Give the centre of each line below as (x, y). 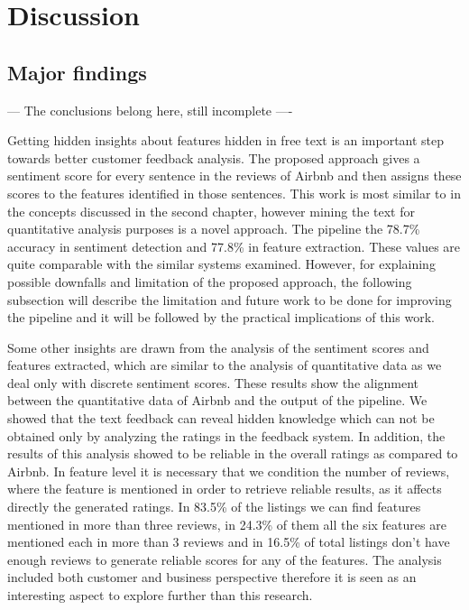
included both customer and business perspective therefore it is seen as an (212, 577)
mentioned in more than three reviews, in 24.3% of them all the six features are (227, 524)
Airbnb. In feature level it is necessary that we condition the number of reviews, (229, 471)
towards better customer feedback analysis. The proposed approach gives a (214, 157)
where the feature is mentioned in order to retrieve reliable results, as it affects (225, 489)
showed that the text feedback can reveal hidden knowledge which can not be (221, 418)
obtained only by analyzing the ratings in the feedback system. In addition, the (226, 435)
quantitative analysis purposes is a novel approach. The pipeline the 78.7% (214, 229)
